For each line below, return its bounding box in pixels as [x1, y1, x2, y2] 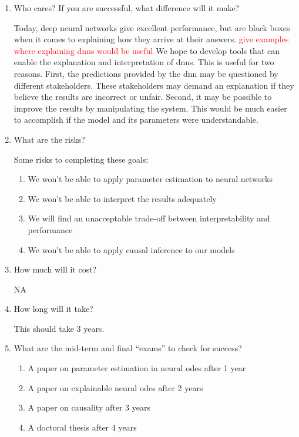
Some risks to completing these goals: [14, 153, 149, 165]
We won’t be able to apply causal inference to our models [28, 243, 235, 256]
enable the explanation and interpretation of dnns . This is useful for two [14, 56, 274, 68]
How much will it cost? [14, 263, 97, 275]
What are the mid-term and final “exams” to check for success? [14, 342, 242, 354]
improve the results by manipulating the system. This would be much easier [14, 102, 287, 114]
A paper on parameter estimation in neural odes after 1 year [28, 362, 246, 374]
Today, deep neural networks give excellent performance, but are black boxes [14, 21, 290, 33]
